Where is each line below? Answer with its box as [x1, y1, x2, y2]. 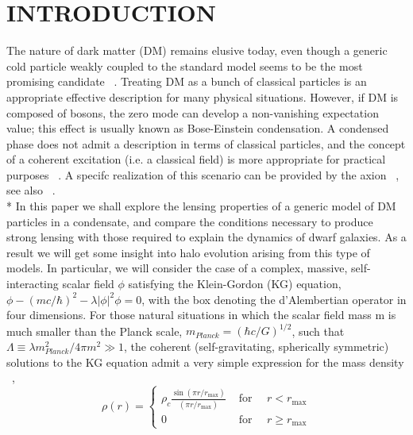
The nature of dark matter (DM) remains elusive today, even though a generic [6, 42, 388, 59]
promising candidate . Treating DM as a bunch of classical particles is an [6, 73, 367, 90]
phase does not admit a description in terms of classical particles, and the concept [6, 135, 406, 152]
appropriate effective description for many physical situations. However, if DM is [6, 88, 399, 105]
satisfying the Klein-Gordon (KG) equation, [128, 275, 342, 292]
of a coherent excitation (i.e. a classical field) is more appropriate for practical [6, 151, 386, 167]
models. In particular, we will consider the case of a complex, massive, [6, 260, 348, 276]
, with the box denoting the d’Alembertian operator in [141, 291, 407, 307]
